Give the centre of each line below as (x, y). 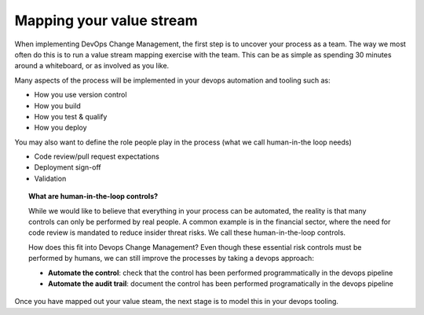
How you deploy (60, 128)
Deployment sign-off (68, 167)
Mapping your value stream (106, 20)
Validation (50, 178)
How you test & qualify (71, 116)
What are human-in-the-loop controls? (93, 196)
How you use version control (80, 95)
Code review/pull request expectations (97, 156)
